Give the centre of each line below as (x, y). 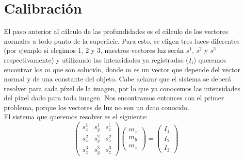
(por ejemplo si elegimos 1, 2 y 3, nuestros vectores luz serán (94, 50)
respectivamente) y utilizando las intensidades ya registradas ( (96, 59)
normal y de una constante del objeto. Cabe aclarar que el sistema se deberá (118, 79)
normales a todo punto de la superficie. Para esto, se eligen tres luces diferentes (122, 40)
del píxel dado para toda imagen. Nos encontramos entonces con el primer (114, 98)
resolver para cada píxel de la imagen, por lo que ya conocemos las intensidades (122, 88)
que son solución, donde (88, 69)
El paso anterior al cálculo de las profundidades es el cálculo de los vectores (116, 31)
